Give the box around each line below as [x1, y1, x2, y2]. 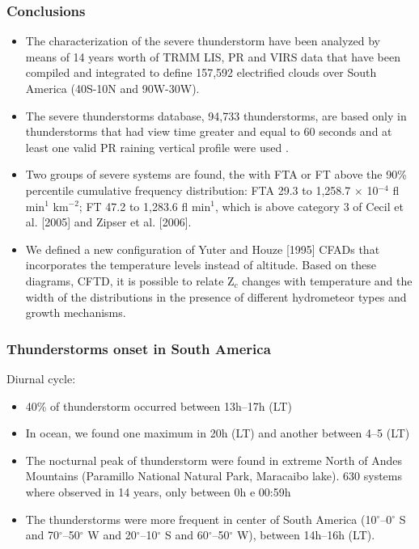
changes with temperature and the [242, 272, 413, 289]
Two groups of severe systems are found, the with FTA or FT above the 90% [25, 166, 407, 183]
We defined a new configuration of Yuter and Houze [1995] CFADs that [25, 240, 380, 257]
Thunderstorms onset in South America [6, 338, 271, 358]
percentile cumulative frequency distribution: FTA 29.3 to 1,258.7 [25, 181, 351, 198]
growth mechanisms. [25, 304, 126, 321]
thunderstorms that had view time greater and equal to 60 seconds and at [25, 123, 392, 140]
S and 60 [164, 526, 209, 543]
